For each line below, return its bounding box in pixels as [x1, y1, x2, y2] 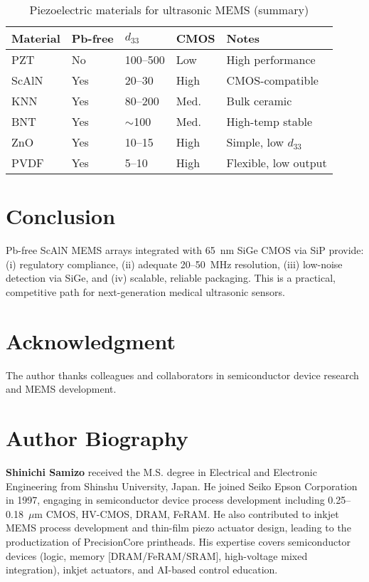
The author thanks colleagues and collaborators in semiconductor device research [6, 367, 359, 382]
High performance [226, 51, 316, 68]
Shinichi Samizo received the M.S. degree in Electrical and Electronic [6, 464, 317, 479]
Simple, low [226, 134, 284, 150]
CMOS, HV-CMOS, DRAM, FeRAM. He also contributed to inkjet [46, 506, 339, 521]
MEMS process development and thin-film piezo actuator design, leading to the [6, 520, 351, 535]
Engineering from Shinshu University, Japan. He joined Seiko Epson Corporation [6, 478, 358, 493]
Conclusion [6, 201, 116, 231]
